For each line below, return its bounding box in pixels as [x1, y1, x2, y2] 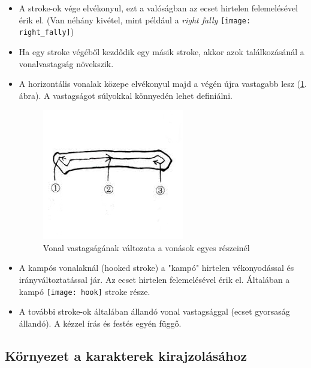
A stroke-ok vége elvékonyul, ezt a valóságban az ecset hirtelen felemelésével [19, 2, 298, 14]
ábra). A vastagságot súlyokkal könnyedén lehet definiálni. [19, 89, 233, 101]
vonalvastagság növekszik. [19, 57, 114, 70]
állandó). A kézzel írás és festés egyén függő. [19, 316, 182, 329]
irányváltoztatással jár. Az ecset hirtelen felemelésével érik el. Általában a [19, 273, 290, 286]
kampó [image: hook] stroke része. [19, 285, 150, 297]
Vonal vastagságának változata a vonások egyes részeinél [43, 241, 250, 254]
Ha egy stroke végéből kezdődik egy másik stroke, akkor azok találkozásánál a [19, 45, 304, 58]
